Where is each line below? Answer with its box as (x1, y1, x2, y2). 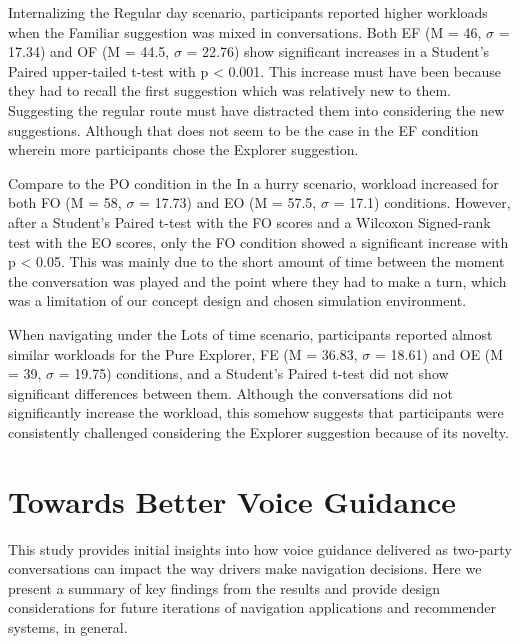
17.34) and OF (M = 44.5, (8, 41, 170, 62)
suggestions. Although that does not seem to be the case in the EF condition (8, 119, 479, 140)
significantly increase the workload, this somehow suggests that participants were (8, 402, 504, 423)
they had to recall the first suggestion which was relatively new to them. (8, 80, 451, 101)
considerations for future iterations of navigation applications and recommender (8, 597, 496, 618)
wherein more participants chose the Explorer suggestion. (8, 139, 359, 160)
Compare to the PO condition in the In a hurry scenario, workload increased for (8, 172, 499, 193)
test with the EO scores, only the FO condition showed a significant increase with (8, 231, 509, 252)
